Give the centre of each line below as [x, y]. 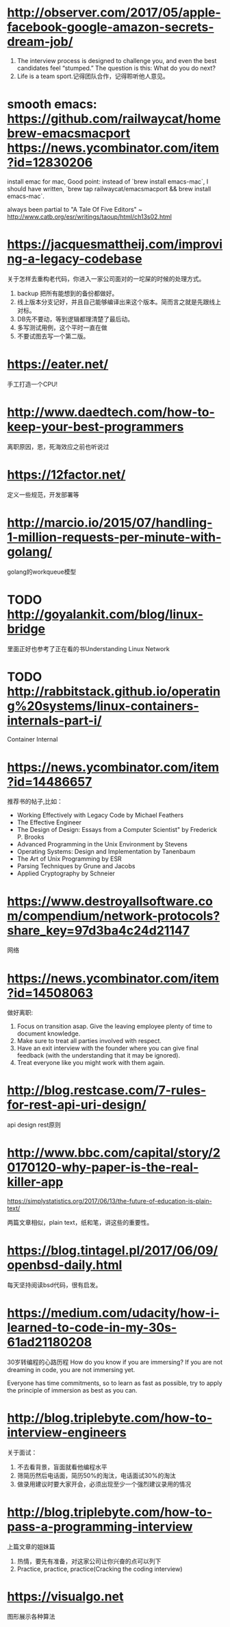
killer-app [35, 1182]
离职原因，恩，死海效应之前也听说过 [58, 446]
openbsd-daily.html [65, 1265]
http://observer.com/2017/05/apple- [114, 13]
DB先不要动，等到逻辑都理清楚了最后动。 [75, 319]
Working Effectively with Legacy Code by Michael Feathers [100, 815]
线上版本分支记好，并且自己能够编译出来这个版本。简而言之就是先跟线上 [119, 302]
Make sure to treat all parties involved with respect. [89, 1041]
